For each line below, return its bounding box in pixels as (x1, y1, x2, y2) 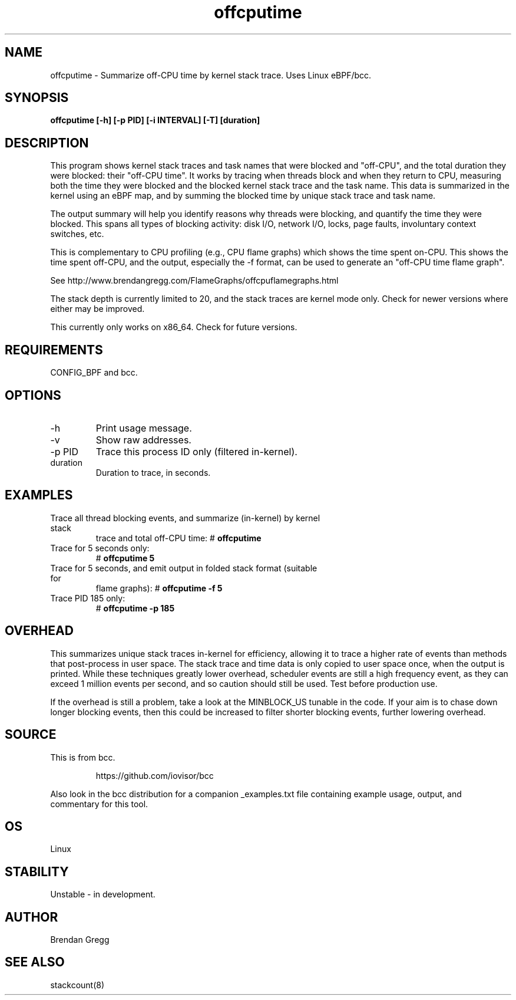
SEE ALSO (5, 955, 65, 970)
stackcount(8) (50, 979, 105, 990)
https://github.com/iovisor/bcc (95, 770, 214, 781)
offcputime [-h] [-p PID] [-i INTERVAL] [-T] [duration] (50, 115, 260, 126)
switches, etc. (50, 229, 104, 239)
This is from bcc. (50, 752, 115, 762)
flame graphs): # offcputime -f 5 (95, 583, 223, 593)
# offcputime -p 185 (95, 603, 175, 613)
